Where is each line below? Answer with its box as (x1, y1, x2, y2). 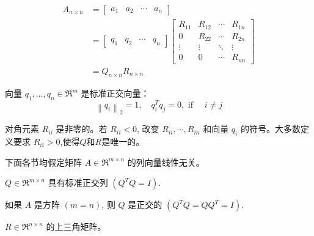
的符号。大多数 (240, 122, 301, 135)
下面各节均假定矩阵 (5, 155, 82, 168)
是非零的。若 (56, 122, 108, 135)
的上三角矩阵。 (46, 220, 106, 233)
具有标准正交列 (48, 176, 108, 189)
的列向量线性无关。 (127, 155, 205, 168)
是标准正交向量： (81, 87, 150, 100)
